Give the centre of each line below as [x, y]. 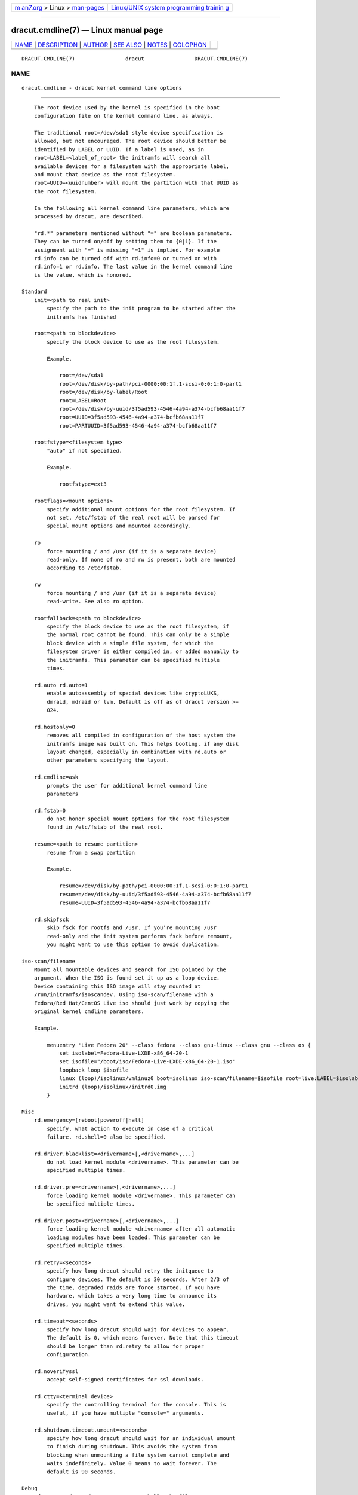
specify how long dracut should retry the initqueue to [130, 1271]
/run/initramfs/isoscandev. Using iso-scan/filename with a [124, 995]
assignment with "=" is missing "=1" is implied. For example [127, 250]
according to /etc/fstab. [84, 568]
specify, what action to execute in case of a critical [130, 1128]
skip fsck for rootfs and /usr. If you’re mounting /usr [132, 928]
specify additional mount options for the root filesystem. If [141, 509]
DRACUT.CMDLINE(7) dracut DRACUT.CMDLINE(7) [135, 59]
